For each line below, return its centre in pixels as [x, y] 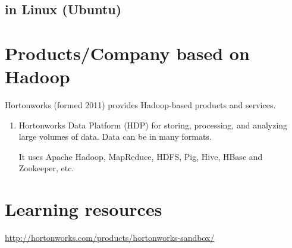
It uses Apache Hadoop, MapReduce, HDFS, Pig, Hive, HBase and [141, 156]
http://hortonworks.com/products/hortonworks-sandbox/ [110, 238]
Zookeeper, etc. [46, 168]
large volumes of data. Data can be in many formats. [115, 136]
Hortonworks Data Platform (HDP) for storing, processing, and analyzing [153, 125]
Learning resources [84, 209]
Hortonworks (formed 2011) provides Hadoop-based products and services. [140, 105]
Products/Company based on [127, 53]
